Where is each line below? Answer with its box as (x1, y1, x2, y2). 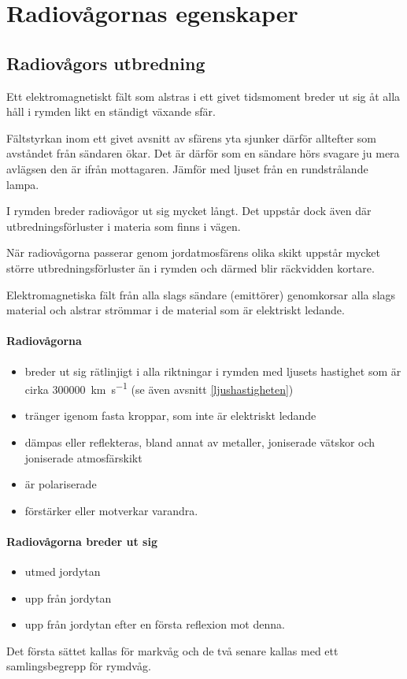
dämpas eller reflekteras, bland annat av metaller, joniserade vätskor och (24, 433, 376, 450)
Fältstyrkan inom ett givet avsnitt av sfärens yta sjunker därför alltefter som (6, 129, 376, 146)
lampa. (6, 176, 39, 192)
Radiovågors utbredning (6, 50, 205, 75)
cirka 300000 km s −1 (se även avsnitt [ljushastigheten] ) (24, 379, 294, 397)
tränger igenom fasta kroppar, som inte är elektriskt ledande (24, 407, 316, 424)
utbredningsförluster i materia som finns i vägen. (6, 217, 241, 234)
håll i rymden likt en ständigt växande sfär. (6, 103, 216, 120)
